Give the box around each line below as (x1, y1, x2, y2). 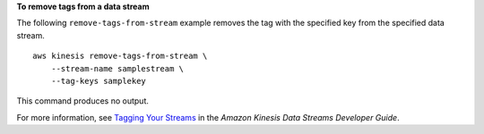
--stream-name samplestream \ (50, 63, 184, 73)
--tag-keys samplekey (50, 76, 147, 86)
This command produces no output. (16, 96, 150, 106)
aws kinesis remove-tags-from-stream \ (32, 51, 208, 62)
